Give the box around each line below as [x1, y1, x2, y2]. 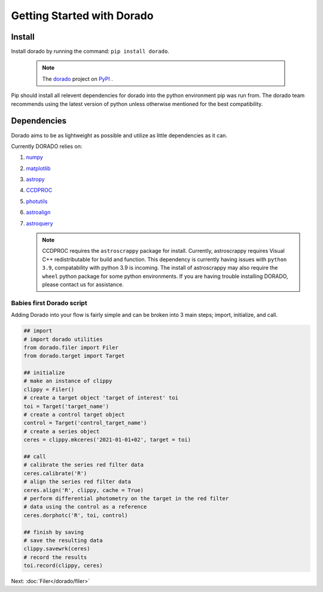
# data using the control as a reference [23, 503, 147, 511]
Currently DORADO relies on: [11, 143, 83, 150]
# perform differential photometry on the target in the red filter [23, 495, 229, 502]
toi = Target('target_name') [23, 403, 109, 410]
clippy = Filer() [23, 386, 75, 392]
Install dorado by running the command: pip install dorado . [11, 48, 170, 55]
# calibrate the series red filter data [23, 461, 144, 469]
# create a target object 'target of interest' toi [23, 394, 179, 401]
